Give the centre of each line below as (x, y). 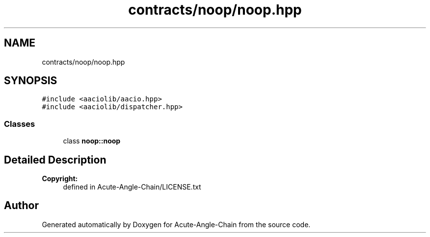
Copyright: (60, 179)
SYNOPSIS (31, 81)
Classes (20, 124)
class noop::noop (92, 141)
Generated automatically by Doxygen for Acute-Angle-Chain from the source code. (176, 224)
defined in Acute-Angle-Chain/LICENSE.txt (132, 187)
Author (21, 206)
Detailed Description (55, 160)
